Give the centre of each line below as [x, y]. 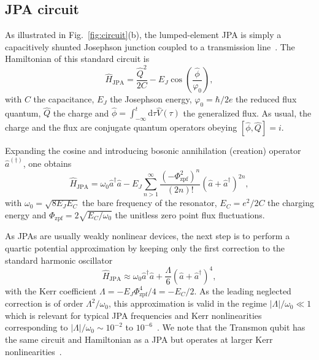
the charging [291, 203]
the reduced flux [266, 99]
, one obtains [47, 163]
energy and [26, 214]
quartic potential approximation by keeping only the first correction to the [145, 248]
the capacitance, [64, 99]
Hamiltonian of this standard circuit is [77, 59]
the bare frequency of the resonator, [150, 203]
